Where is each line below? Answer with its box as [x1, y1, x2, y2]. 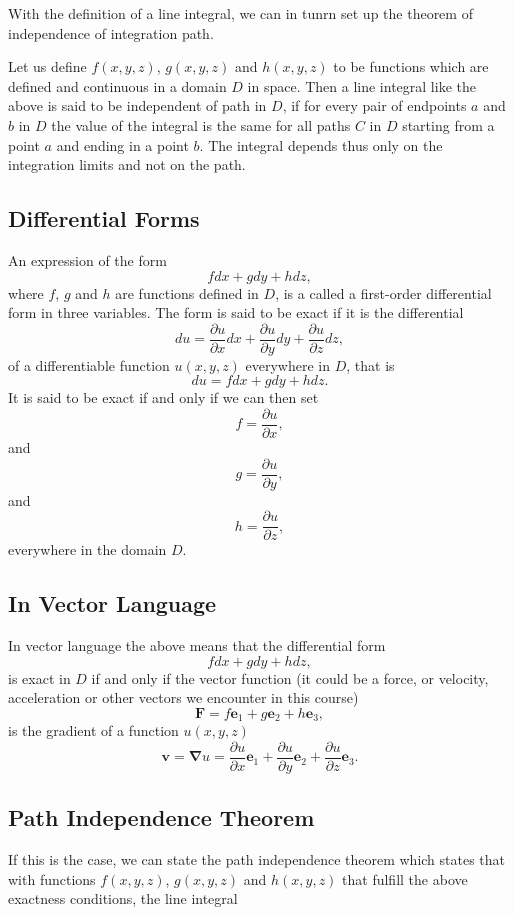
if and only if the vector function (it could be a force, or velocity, [91, 667, 489, 688]
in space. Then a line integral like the [247, 75, 476, 96]
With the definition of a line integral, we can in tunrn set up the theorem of [8, 3, 473, 23]
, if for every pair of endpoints [282, 95, 467, 116]
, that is [346, 354, 395, 375]
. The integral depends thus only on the [199, 134, 443, 155]
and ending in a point [56, 134, 189, 155]
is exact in [8, 667, 71, 688]
